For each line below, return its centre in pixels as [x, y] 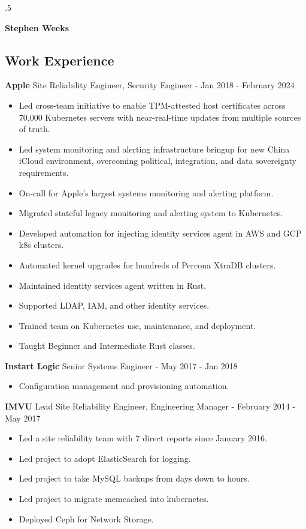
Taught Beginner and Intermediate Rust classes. [107, 346]
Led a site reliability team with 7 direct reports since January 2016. [143, 438]
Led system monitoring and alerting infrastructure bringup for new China [154, 149]
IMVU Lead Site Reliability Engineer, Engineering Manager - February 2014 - [150, 406]
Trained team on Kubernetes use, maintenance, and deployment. [137, 325]
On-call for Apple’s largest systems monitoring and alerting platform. [146, 192]
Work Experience [60, 60]
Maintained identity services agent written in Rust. [113, 285]
